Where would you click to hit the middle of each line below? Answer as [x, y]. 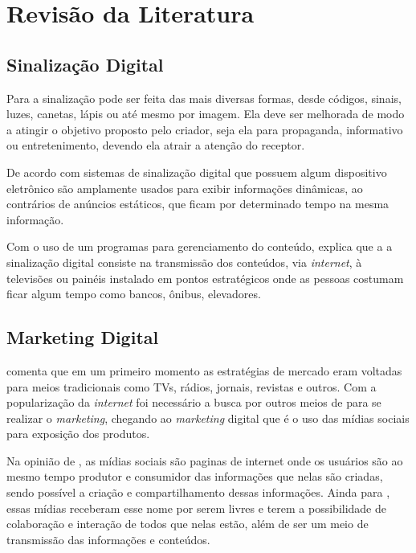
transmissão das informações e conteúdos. [108, 539]
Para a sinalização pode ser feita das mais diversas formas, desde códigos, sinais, [204, 98]
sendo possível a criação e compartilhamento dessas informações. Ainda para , [198, 492]
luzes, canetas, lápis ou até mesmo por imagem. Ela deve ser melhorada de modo [206, 114]
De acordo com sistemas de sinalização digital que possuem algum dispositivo [197, 172]
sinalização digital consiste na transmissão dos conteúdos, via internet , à [184, 262]
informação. [35, 219]
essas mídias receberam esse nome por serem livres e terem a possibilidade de [197, 508]
